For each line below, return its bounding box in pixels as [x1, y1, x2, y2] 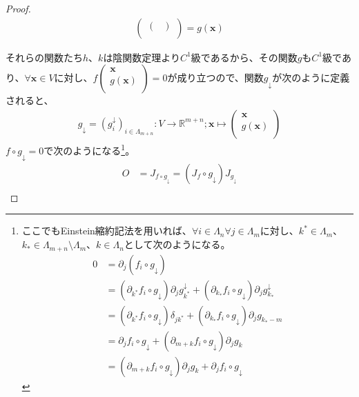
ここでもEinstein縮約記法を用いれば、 [21, 223, 192, 238]
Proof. [6, 1, 31, 15]
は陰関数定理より [103, 50, 181, 64]
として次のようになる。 [124, 237, 231, 252]
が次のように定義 [272, 70, 350, 85]
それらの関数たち [6, 50, 83, 64]
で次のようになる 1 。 [43, 141, 135, 157]
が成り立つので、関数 [167, 70, 264, 85]
